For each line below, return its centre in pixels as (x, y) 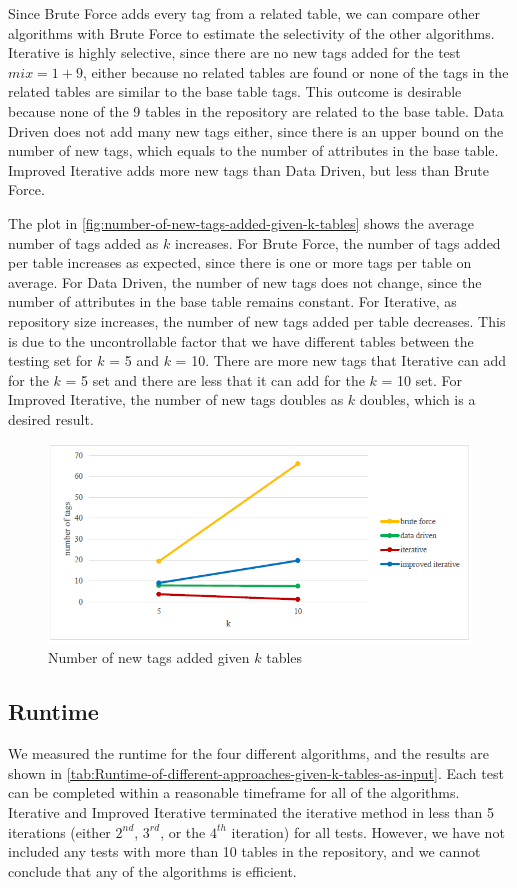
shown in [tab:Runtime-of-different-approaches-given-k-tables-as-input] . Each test (256, 772)
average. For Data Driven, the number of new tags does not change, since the (245, 281)
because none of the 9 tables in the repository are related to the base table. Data (256, 110)
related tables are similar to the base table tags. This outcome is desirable (235, 91)
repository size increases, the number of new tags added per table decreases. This (257, 320)
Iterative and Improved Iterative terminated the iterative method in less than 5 (251, 811)
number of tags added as (83, 242)
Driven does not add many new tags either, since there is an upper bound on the (256, 130)
